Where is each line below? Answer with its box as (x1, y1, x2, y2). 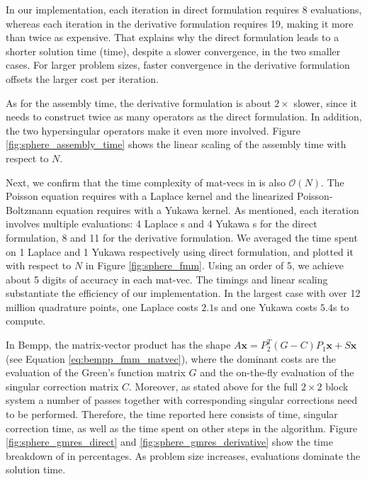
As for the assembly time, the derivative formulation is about (6, 95, 271, 110)
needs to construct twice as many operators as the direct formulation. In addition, (6, 109, 362, 124)
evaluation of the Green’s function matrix (6, 365, 186, 380)
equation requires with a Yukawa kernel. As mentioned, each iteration (56, 202, 359, 217)
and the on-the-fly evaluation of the (200, 365, 354, 380)
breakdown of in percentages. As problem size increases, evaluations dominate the (6, 448, 361, 463)
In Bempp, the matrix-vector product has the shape (6, 337, 231, 352)
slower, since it (293, 95, 358, 110)
